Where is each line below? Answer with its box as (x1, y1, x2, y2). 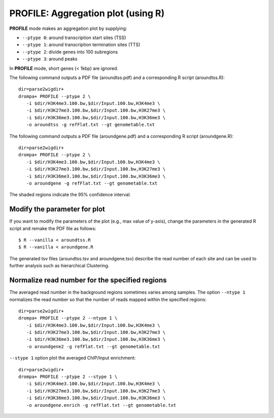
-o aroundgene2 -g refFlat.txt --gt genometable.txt (26, 343, 160, 350)
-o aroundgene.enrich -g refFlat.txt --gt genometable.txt (26, 402, 177, 408)
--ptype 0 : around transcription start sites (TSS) (22, 34, 126, 41)
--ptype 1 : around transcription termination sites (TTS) (22, 42, 141, 48)
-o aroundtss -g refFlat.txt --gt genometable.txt (26, 122, 155, 128)
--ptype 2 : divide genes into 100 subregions (22, 49, 118, 55)
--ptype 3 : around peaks (22, 56, 78, 62)
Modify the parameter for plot (9, 205, 105, 214)
